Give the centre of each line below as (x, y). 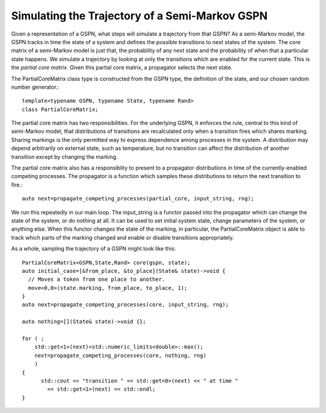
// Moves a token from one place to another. (97, 280)
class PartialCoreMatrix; (60, 109)
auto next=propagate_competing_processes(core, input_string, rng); (125, 305)
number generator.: (35, 87)
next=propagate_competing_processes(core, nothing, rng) (120, 355)
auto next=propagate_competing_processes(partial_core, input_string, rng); (138, 199)
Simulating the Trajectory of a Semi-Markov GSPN (139, 16)
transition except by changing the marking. (64, 156)
